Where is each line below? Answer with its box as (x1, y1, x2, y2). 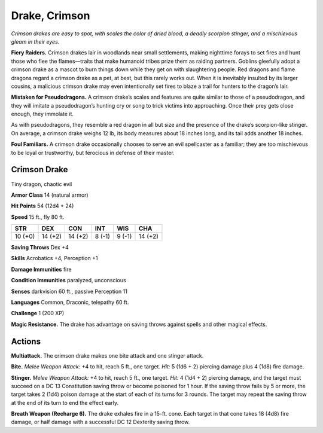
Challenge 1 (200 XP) (11, 310, 65, 317)
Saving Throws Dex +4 (11, 244, 69, 251)
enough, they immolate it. (11, 111, 74, 118)
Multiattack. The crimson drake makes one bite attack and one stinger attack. (11, 352, 204, 359)
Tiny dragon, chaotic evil (11, 180, 72, 188)
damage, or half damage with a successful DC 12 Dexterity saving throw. (11, 419, 190, 426)
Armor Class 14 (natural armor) (11, 191, 89, 199)
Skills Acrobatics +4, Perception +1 (11, 255, 98, 262)
